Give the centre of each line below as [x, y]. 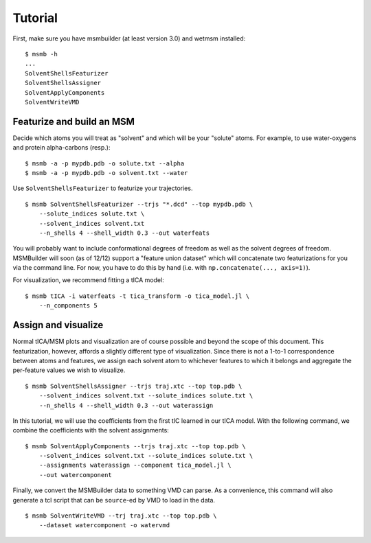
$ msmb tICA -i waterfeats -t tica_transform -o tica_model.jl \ [137, 296]
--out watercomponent [76, 475]
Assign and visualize [58, 325]
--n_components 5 [68, 306]
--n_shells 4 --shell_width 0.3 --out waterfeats [124, 233]
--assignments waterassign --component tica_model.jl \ [135, 465]
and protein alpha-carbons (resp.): [61, 148]
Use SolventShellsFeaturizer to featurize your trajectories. [103, 188]
